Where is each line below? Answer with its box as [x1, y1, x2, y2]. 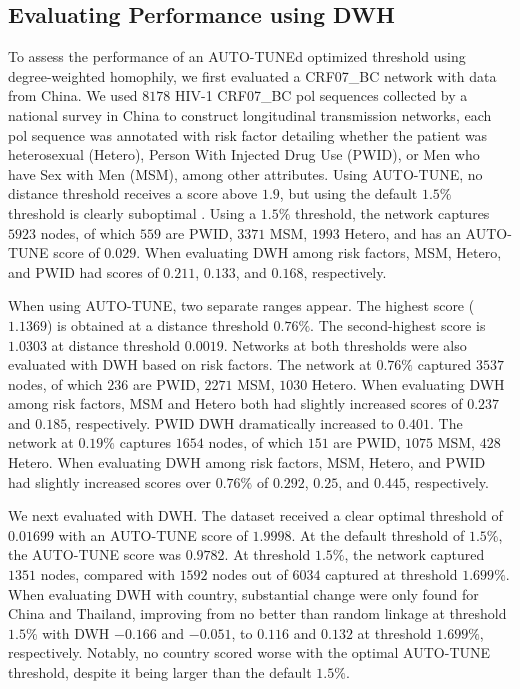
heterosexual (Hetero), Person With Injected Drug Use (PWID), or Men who [8, 144, 480, 165]
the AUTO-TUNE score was [8, 544, 182, 565]
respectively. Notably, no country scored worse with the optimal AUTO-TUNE [8, 642, 491, 663]
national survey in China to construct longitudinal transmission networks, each [8, 104, 492, 125]
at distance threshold [51, 334, 181, 355]
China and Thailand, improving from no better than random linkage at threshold [8, 603, 507, 624]
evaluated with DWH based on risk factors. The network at [8, 354, 372, 375]
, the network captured [344, 544, 485, 565]
